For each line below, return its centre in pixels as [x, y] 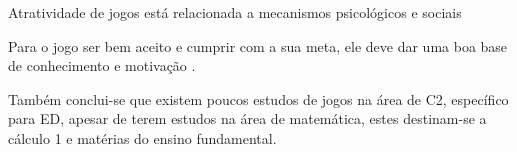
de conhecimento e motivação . [102, 65]
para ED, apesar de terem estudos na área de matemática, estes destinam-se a [247, 118]
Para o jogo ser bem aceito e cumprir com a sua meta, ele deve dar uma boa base [258, 45]
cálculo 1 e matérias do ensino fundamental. [142, 137]
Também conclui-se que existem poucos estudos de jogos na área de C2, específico [258, 98]
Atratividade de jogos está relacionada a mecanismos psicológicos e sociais [235, 12]
